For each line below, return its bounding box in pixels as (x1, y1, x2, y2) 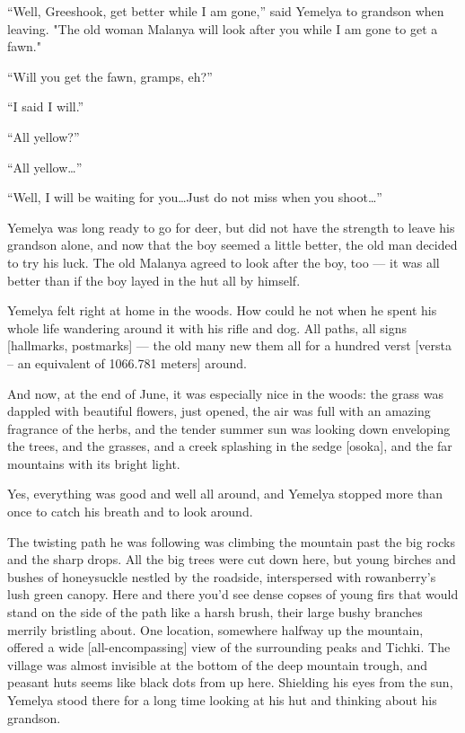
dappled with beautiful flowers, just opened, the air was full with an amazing (7, 402, 431, 420)
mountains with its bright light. (7, 454, 180, 472)
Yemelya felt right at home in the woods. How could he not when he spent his (7, 301, 437, 320)
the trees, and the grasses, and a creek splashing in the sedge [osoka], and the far (7, 437, 452, 455)
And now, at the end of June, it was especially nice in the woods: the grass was (7, 384, 443, 402)
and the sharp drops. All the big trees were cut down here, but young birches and (7, 550, 456, 569)
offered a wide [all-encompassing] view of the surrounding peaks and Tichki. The (7, 638, 451, 657)
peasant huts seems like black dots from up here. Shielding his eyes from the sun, (7, 673, 453, 692)
